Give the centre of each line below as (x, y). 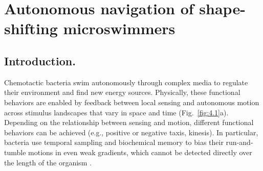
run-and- (239, 142)
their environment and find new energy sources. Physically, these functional (122, 92)
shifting (31, 28)
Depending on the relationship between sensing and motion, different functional (129, 122)
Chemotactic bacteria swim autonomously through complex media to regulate (126, 82)
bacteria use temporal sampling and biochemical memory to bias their (114, 142)
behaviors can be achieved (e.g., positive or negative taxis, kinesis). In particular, (131, 132)
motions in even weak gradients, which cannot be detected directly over (140, 152)
